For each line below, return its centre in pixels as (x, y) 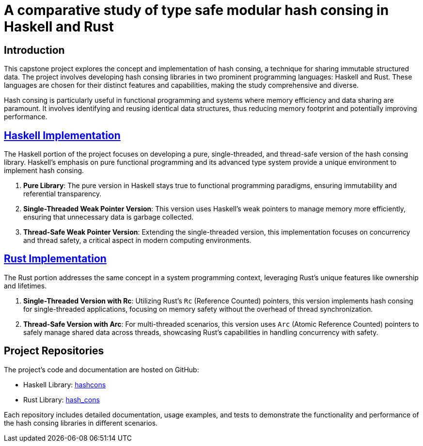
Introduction (34, 50)
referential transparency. (63, 194)
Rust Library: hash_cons (62, 399)
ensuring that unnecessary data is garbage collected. (109, 217)
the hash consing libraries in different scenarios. (81, 423)
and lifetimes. (25, 286)
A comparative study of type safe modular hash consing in (196, 10)
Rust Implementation (55, 259)
